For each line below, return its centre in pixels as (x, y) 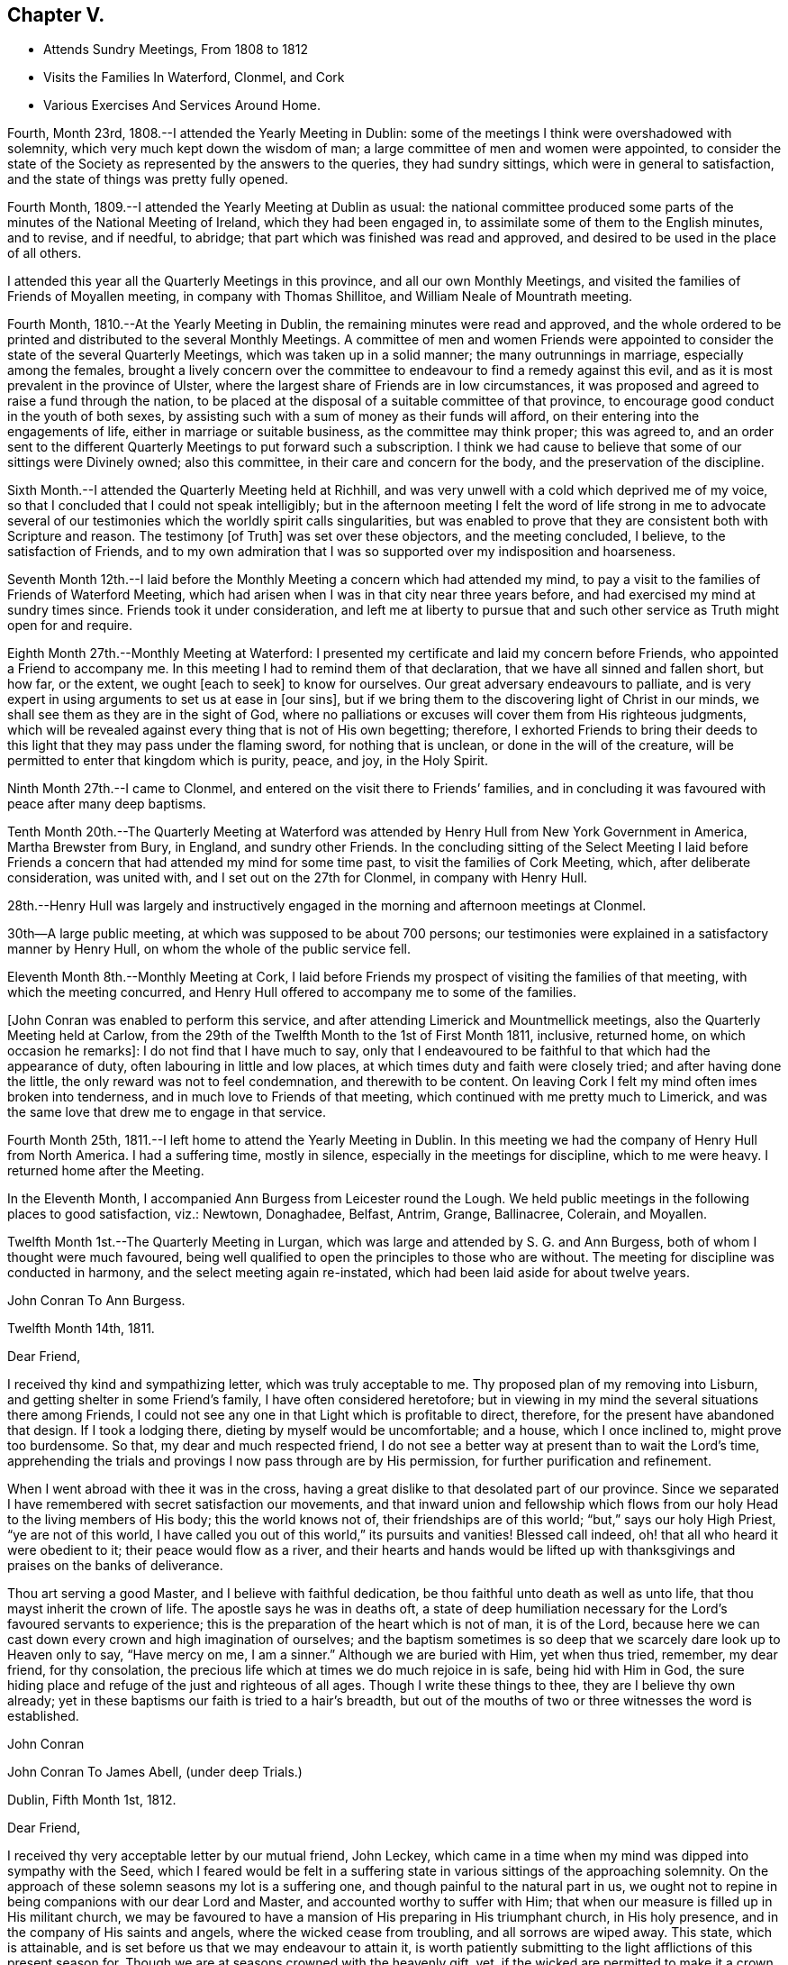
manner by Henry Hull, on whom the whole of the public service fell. (209, 949)
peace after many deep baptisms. (107, 804)
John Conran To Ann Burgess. (96, 1301)
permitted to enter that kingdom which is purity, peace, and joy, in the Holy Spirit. (248, 761)
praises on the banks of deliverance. (115, 1566)
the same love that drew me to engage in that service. (167, 1112)
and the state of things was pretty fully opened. (148, 179)
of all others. (45, 253)
